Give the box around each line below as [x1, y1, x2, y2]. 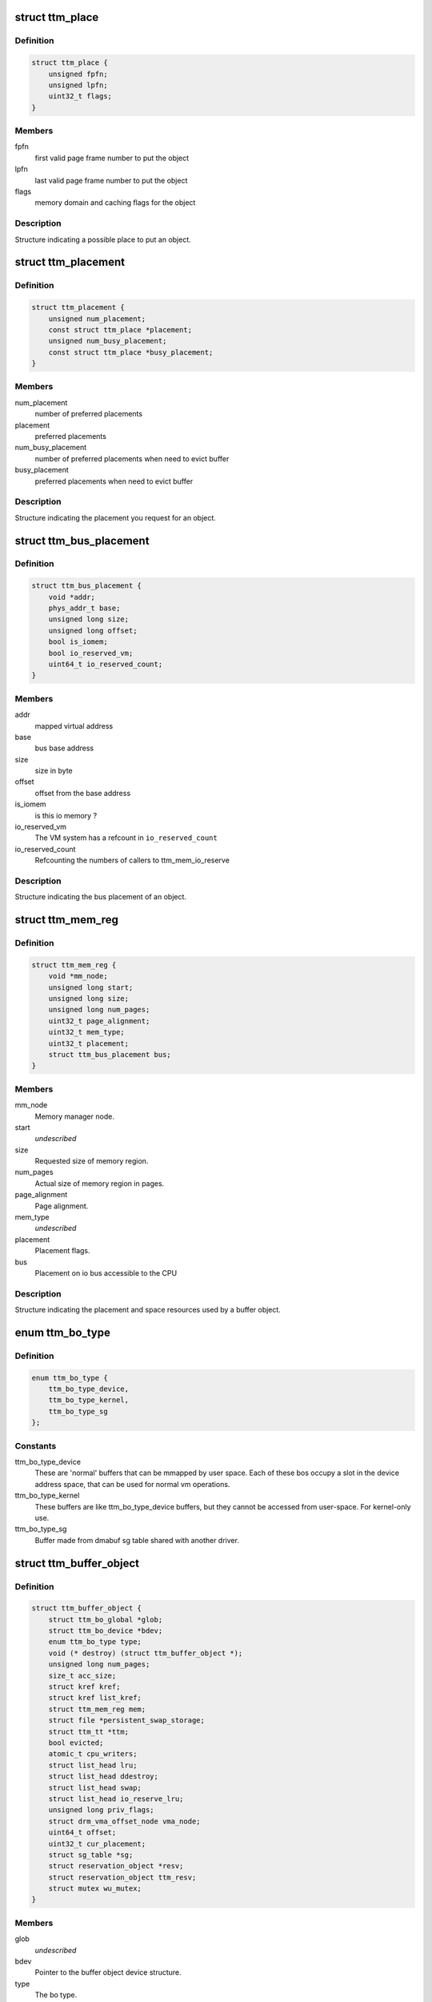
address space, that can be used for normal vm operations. [34, 1479, 230, 1489]
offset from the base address [34, 788, 131, 798]
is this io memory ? [34, 810, 98, 820]
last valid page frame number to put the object [34, 175, 188, 185]
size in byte [34, 766, 73, 776]
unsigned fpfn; [48, 69, 108, 78]
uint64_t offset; [48, 1828, 117, 1837]
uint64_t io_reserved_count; [48, 659, 163, 669]
